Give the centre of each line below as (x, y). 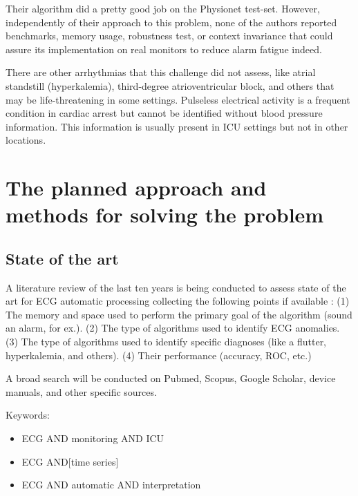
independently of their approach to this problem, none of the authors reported (171, 22)
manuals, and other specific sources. (81, 391)
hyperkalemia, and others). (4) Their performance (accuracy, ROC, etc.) (159, 355)
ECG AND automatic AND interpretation (111, 485)
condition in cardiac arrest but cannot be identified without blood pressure (164, 113)
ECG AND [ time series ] (70, 461)
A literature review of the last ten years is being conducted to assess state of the (176, 287)
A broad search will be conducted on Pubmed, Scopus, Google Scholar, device (171, 378)
